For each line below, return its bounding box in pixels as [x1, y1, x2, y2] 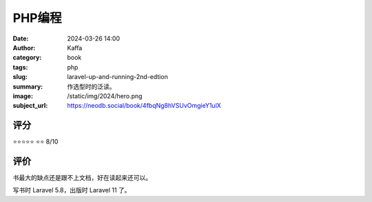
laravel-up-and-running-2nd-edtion [67, 73, 168, 81]
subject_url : [12, 102, 48, 110]
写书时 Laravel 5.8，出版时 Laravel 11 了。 [12, 186, 131, 194]
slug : [12, 73, 28, 81]
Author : [12, 43, 36, 52]
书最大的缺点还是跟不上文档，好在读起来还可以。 [12, 174, 152, 182]
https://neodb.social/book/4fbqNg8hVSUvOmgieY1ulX [67, 102, 222, 110]
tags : [12, 63, 28, 71]
